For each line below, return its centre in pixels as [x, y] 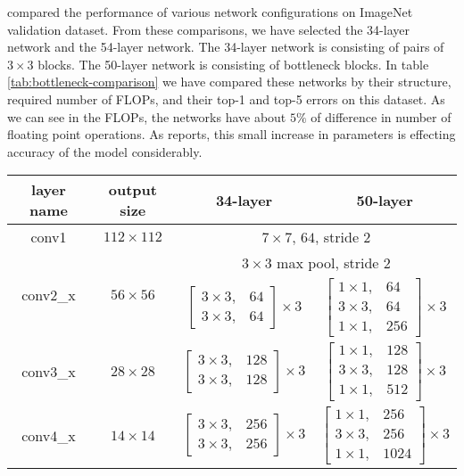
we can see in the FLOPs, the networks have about [147, 116]
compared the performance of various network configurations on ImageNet [210, 12]
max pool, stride [328, 263]
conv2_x [49, 295]
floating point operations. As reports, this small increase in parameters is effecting [232, 134]
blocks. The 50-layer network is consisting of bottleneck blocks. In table [233, 64]
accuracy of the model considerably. [105, 151]
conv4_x [49, 435]
